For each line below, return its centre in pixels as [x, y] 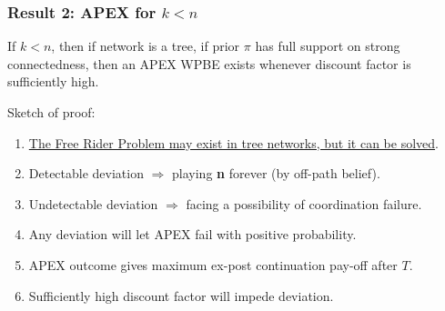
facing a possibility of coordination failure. [304, 203]
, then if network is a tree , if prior [146, 46]
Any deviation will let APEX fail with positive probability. [192, 234]
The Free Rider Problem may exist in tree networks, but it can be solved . [233, 142]
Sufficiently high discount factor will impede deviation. [181, 295]
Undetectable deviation [93, 203]
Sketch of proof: [51, 112]
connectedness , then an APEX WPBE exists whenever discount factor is [209, 63]
